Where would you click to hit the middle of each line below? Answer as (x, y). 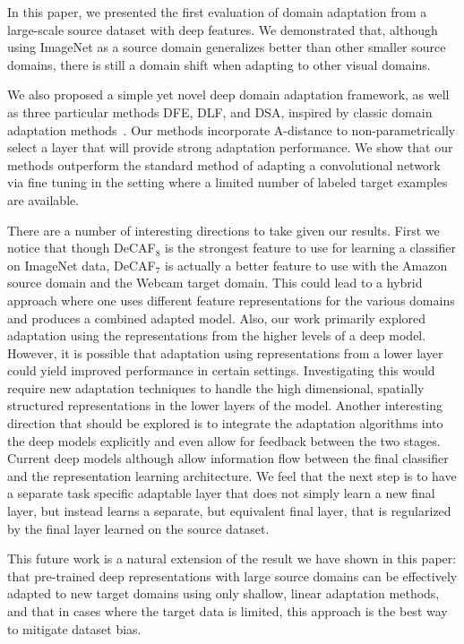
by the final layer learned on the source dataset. (138, 528)
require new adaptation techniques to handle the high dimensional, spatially (216, 387)
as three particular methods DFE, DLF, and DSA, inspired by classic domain (220, 112)
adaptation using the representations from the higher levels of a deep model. (217, 335)
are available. (43, 199)
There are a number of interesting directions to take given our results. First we (223, 230)
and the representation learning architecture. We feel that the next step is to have (232, 475)
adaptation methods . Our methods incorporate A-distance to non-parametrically (232, 129)
